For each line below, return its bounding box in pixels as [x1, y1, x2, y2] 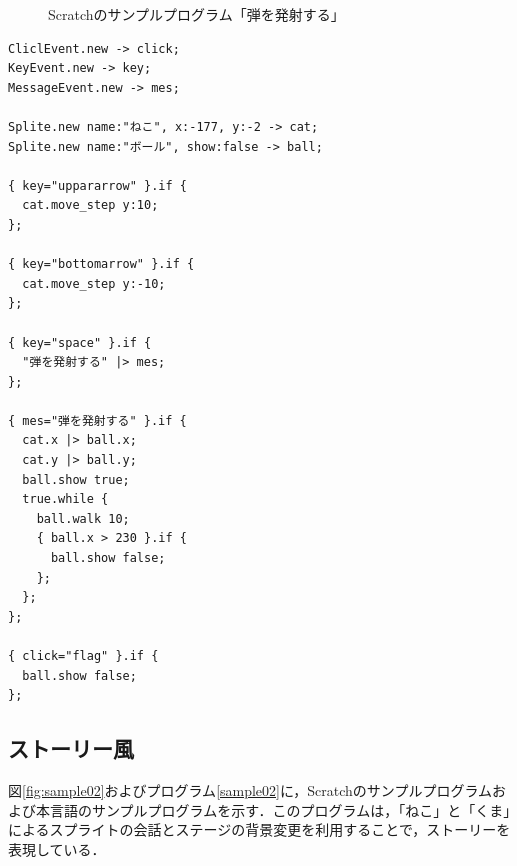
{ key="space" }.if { [8, 335, 152, 350]
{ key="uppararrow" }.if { [8, 178, 187, 193]
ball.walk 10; [36, 511, 130, 526]
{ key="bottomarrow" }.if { [8, 257, 195, 272]
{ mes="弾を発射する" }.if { [8, 413, 187, 428]
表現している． [8, 838, 106, 859]
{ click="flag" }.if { [8, 649, 159, 663]
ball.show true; [22, 472, 130, 487]
